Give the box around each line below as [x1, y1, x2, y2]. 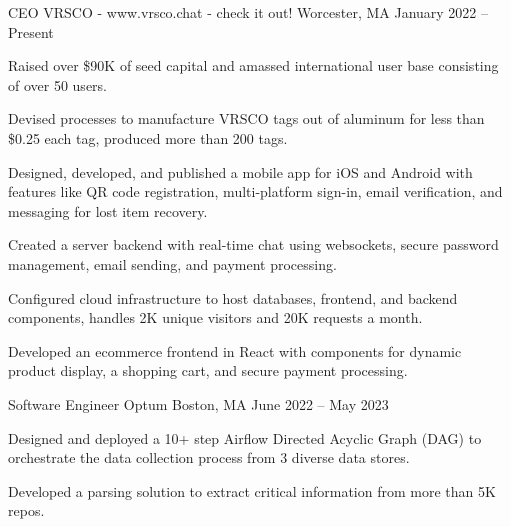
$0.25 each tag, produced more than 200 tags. [8, 127, 288, 148]
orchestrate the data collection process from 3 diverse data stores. [8, 447, 410, 468]
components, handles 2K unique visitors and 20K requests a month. [8, 307, 423, 328]
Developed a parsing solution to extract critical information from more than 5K [8, 480, 496, 501]
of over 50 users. [8, 74, 107, 95]
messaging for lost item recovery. [8, 200, 208, 221]
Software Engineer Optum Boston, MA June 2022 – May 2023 [8, 393, 389, 414]
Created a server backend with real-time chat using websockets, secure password [8, 234, 499, 255]
